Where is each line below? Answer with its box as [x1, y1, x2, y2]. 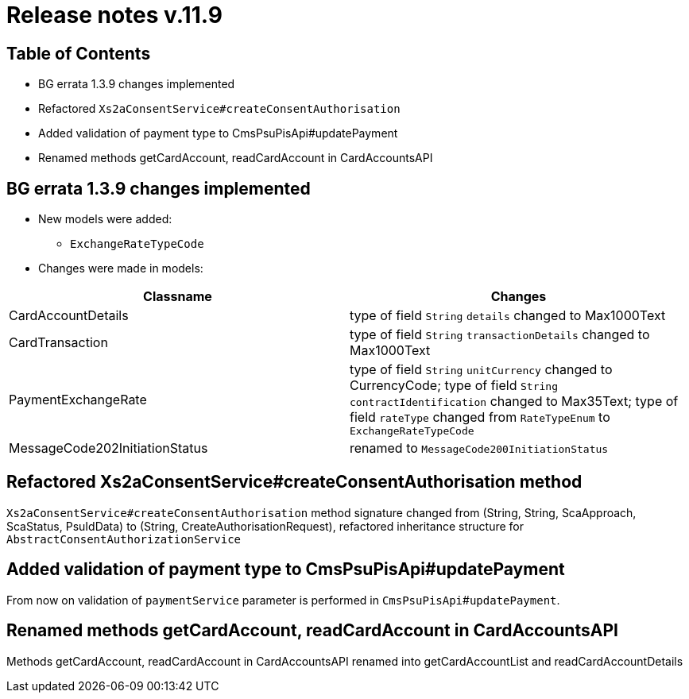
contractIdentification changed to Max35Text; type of [350, 393, 679, 410]
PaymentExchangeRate [9, 391, 147, 407]
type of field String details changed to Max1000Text [350, 307, 666, 324]
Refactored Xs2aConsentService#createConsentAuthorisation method [6, 472, 583, 492]
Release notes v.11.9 [6, 2, 223, 29]
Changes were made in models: [38, 261, 203, 276]
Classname [143, 288, 212, 305]
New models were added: [38, 212, 172, 226]
